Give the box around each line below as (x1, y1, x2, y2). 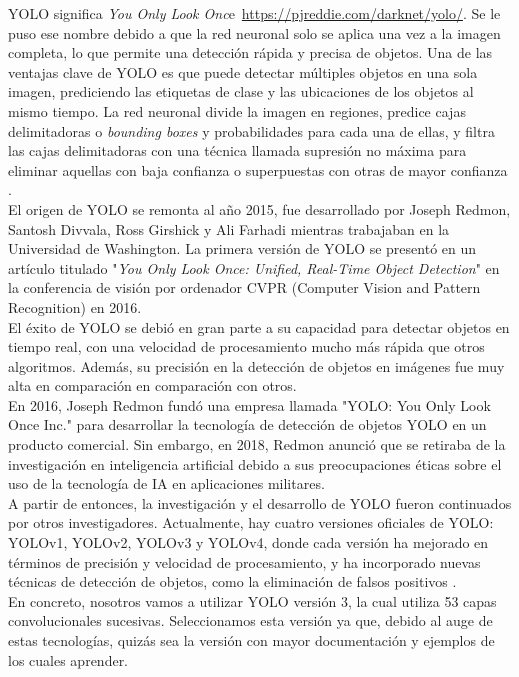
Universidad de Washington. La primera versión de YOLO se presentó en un (8, 238, 477, 259)
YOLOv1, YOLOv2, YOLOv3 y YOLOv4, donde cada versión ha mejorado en (8, 532, 489, 553)
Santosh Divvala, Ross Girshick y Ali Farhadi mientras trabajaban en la (8, 218, 450, 239)
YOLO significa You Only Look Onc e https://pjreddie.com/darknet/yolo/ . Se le (8, 3, 501, 23)
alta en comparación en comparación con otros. (8, 375, 297, 396)
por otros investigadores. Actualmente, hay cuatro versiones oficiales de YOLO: (8, 512, 494, 533)
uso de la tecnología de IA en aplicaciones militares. (8, 473, 325, 494)
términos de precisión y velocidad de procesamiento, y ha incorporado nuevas (8, 551, 481, 572)
